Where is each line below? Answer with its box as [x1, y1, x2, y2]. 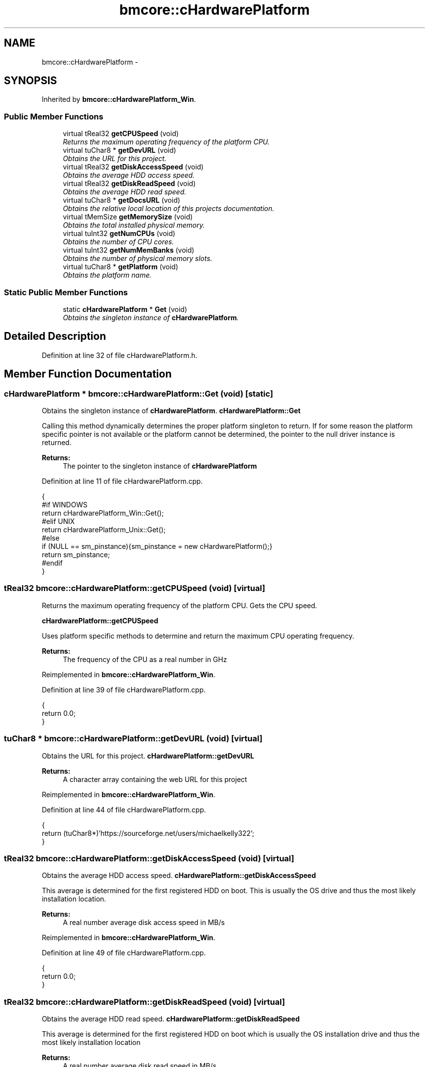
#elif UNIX [42, 517, 75, 525]
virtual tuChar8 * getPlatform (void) [63, 262, 178, 271]
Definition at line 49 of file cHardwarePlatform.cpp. [42, 948, 206, 957]
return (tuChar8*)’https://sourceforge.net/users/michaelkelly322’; [42, 829, 254, 837]
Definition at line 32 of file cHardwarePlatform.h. [42, 351, 197, 359]
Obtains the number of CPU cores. [63, 237, 174, 246]
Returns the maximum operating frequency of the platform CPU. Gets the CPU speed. [42, 601, 317, 610]
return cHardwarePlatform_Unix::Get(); [42, 525, 166, 534]
